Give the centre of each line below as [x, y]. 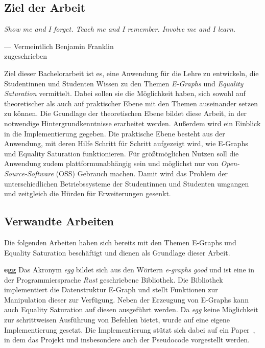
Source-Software [29, 173]
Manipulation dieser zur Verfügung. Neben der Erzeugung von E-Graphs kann [126, 299]
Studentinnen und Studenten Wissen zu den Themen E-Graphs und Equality [124, 83]
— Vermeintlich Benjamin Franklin [59, 46]
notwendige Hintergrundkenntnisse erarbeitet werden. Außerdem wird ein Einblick [132, 123]
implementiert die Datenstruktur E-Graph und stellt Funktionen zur [111, 289]
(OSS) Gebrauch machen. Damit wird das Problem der [142, 173]
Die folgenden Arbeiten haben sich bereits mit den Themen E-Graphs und [120, 242]
